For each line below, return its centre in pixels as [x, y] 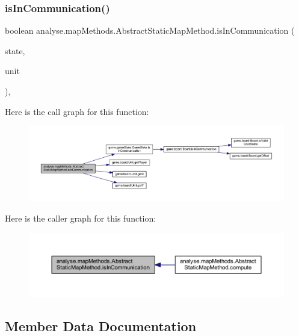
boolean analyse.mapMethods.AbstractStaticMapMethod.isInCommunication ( [150, 30]
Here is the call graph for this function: [77, 111]
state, [15, 50]
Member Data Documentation [101, 325]
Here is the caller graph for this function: [81, 218]
